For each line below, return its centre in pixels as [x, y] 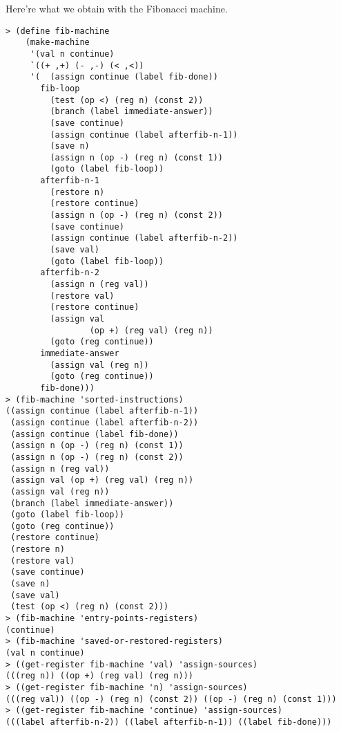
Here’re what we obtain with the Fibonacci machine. [117, 8]
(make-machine [57, 43]
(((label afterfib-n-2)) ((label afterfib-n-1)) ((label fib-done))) [169, 722]
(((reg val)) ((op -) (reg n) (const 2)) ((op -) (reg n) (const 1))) [171, 699]
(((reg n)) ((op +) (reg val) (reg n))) [100, 676]
